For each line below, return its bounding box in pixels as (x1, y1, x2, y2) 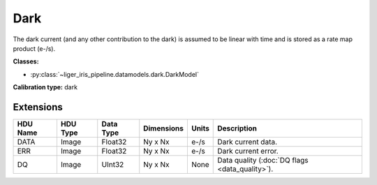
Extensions (13, 101, 63, 113)
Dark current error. (217, 147, 279, 156)
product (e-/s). (13, 44, 56, 52)
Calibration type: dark (13, 83, 78, 91)
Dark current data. (217, 137, 278, 147)
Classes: (13, 57, 39, 66)
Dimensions (143, 124, 184, 133)
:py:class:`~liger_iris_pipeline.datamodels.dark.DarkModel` (30, 70, 199, 78)
